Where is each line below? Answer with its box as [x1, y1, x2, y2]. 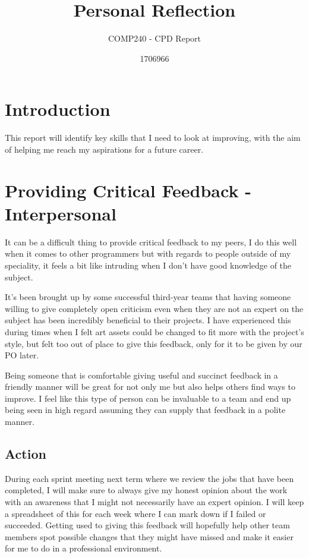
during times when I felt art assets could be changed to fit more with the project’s [5, 325, 304, 338]
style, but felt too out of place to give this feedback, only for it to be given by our [5, 337, 302, 349]
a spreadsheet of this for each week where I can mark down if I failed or [5, 507, 266, 519]
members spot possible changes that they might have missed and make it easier [5, 530, 294, 543]
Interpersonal [5, 201, 116, 225]
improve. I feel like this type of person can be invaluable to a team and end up [5, 392, 291, 404]
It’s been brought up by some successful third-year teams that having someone [5, 291, 291, 303]
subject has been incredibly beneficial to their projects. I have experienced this [5, 314, 291, 326]
